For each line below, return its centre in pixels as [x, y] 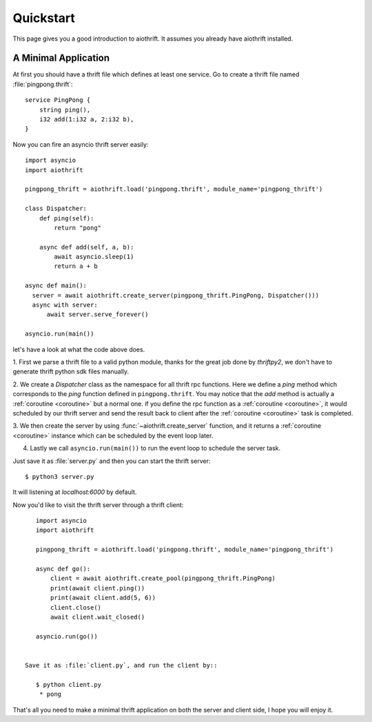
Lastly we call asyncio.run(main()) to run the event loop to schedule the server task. [155, 448]
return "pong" [78, 228]
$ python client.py [69, 684]
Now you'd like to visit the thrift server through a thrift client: [98, 505]
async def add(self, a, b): [86, 247]
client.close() [76, 607]
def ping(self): [66, 218]
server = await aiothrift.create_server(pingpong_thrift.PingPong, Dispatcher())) [176, 295]
